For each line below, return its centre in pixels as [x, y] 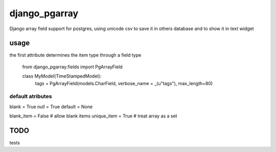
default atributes [31, 96]
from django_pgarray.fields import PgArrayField [72, 67]
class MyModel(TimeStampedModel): [62, 76]
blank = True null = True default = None [51, 107]
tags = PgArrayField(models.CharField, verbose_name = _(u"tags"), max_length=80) [124, 83]
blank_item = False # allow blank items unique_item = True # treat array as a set [93, 116]
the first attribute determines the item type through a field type [75, 55]
